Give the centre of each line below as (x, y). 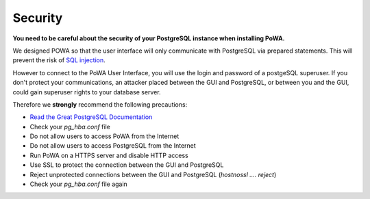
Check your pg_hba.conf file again (79, 184)
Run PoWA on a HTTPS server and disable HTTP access (109, 155)
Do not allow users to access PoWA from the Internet (104, 136)
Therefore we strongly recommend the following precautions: (100, 104)
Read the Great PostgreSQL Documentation (91, 117)
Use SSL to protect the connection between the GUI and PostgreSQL (127, 165)
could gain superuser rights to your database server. (87, 92)
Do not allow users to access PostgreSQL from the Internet (113, 146)
